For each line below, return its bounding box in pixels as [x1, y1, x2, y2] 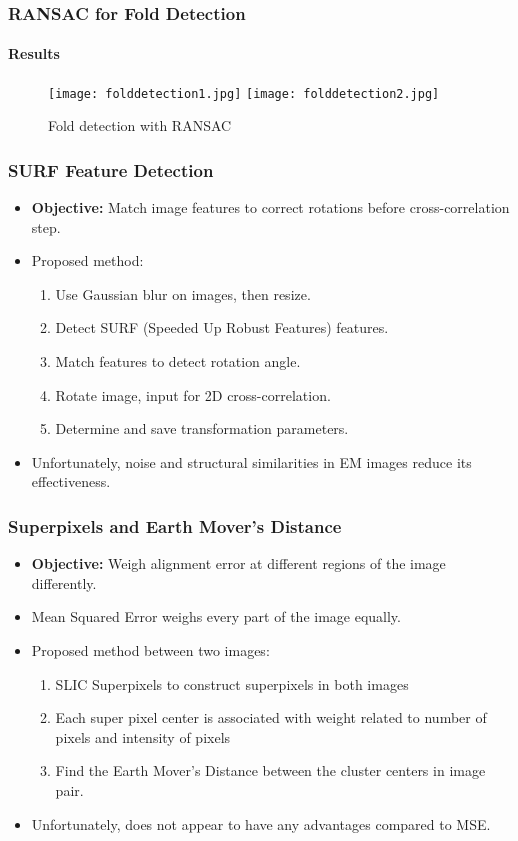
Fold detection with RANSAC [48, 115, 232, 136]
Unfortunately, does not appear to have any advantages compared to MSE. [31, 813, 491, 834]
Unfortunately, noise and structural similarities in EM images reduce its [31, 451, 472, 472]
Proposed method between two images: [31, 640, 270, 661]
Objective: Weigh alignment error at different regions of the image [31, 553, 446, 574]
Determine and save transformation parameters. [55, 418, 349, 439]
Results [8, 43, 60, 64]
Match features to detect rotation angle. [55, 351, 301, 372]
